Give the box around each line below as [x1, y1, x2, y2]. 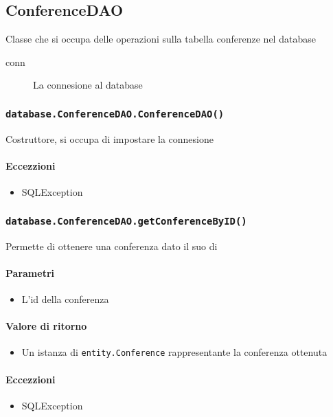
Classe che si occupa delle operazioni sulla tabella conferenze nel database [5, 32, 316, 46]
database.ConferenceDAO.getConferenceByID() [5, 215, 247, 227]
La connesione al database [33, 78, 143, 92]
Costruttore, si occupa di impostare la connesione [5, 131, 214, 146]
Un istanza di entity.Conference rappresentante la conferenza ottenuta [21, 345, 328, 359]
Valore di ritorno [5, 319, 87, 333]
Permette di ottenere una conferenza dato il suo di [5, 238, 218, 253]
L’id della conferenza [21, 291, 109, 306]
